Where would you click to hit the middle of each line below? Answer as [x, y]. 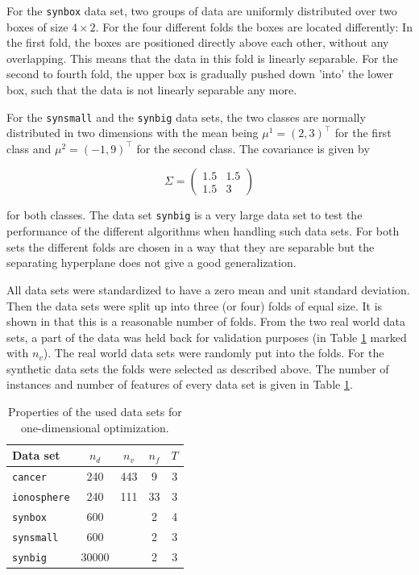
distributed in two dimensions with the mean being [133, 133]
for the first [363, 133]
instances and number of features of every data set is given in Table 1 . [180, 384]
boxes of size [37, 26]
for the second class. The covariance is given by [253, 148]
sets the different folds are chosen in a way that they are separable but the [191, 246]
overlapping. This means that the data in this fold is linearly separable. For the [202, 58]
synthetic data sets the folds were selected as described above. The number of [198, 368]
